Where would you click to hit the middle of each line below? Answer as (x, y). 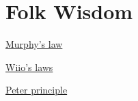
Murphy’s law (34, 44)
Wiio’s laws (29, 67)
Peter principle (37, 90)
